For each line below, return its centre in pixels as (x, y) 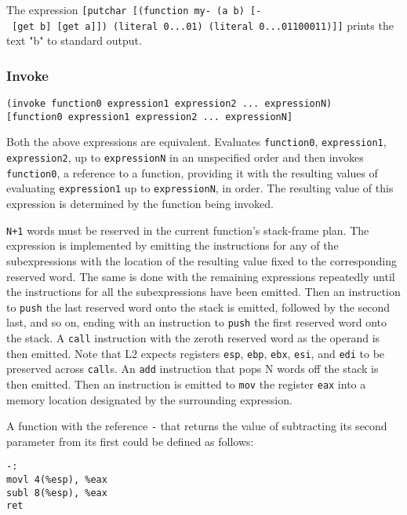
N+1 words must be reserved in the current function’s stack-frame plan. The (188, 230)
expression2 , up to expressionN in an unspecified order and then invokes (185, 157)
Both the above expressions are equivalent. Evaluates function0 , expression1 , (196, 142)
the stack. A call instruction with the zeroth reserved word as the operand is (193, 338)
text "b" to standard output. (74, 40)
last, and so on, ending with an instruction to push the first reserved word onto (197, 322)
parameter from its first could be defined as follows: (130, 441)
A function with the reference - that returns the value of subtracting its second (197, 426)
